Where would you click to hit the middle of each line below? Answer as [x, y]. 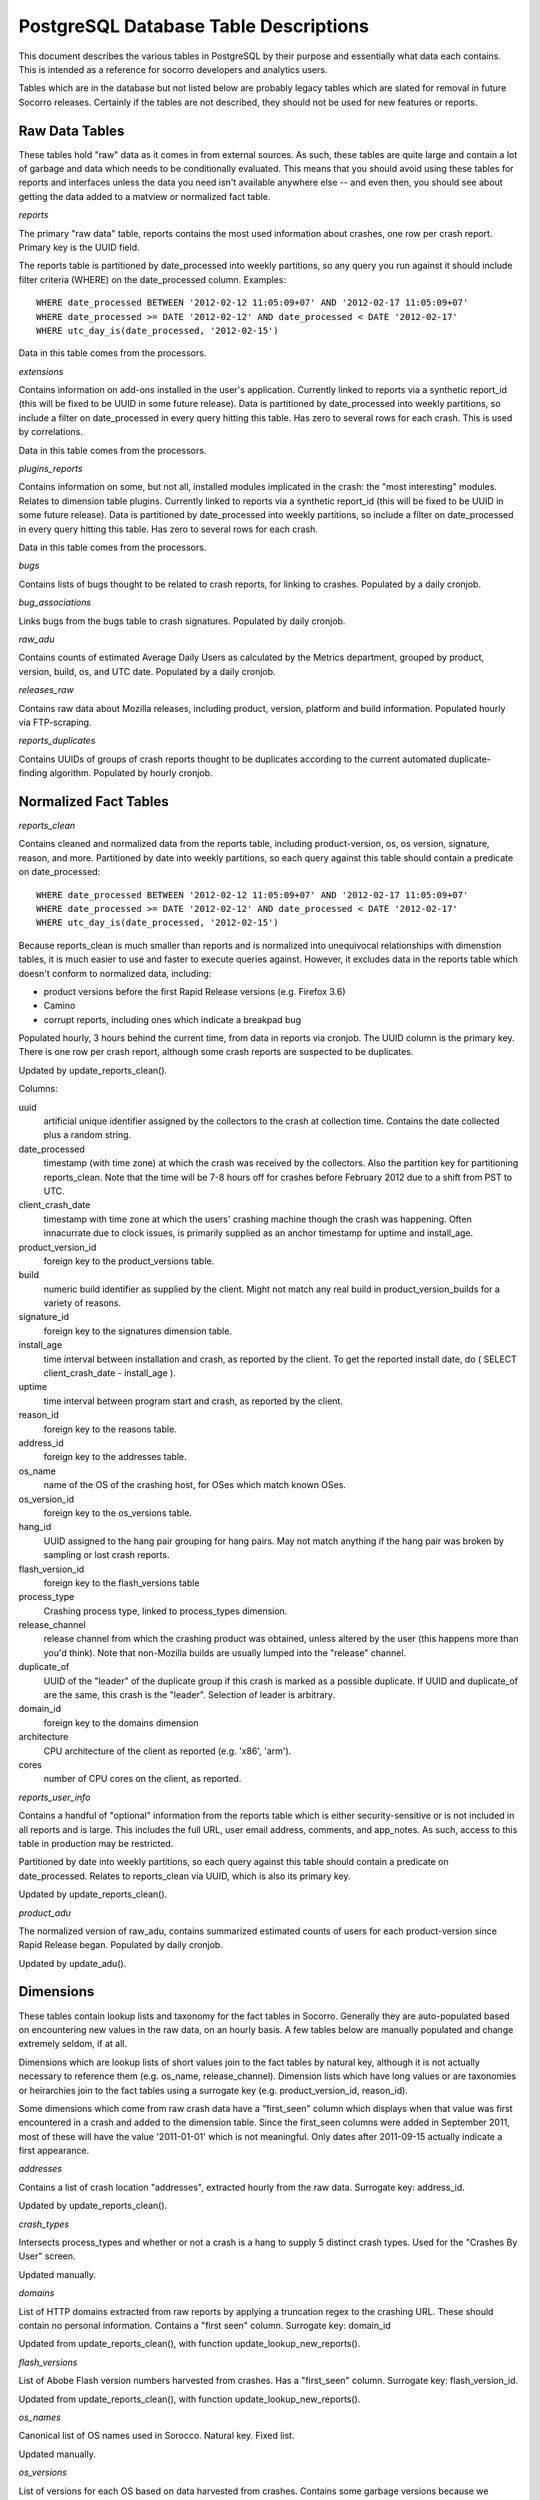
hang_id [35, 1527]
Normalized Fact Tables [93, 801]
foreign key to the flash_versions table [121, 1582]
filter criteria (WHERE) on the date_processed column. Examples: [152, 279]
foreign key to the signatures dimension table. [137, 1331]
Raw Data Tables [71, 130]
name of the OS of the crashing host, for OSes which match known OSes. [195, 1485]
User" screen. [47, 2256]
